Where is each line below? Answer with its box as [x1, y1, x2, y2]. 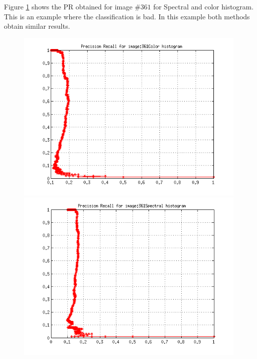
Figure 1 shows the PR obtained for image [4, 1, 133, 11]
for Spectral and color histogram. [153, 1, 254, 11]
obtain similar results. [4, 21, 70, 31]
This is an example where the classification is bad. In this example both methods [4, 11, 250, 21]
